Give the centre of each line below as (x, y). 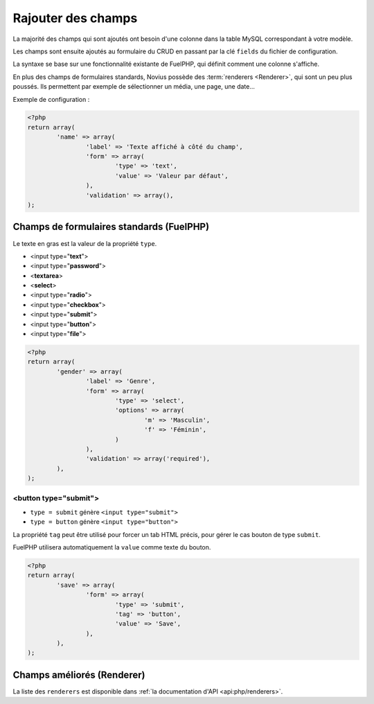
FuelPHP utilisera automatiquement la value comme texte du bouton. (112, 547)
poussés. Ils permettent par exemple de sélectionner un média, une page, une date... (134, 87)
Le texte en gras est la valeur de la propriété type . (85, 243)
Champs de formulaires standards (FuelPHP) (111, 227)
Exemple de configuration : (51, 99)
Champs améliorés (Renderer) (79, 675)
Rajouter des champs (75, 18)
